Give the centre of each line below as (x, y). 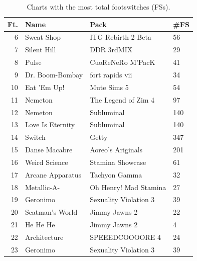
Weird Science (46, 162)
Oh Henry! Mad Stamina (128, 187)
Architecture (44, 237)
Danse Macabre (49, 150)
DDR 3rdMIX (111, 50)
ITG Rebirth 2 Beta (121, 37)
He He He (40, 225)
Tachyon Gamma (116, 174)
